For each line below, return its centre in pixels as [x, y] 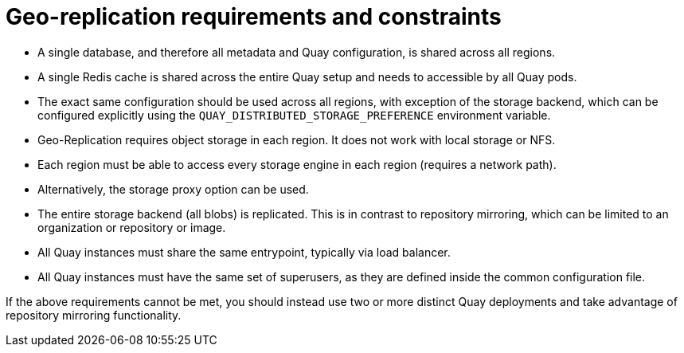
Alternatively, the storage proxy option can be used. [173, 189]
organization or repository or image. [132, 227]
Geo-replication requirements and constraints [254, 17]
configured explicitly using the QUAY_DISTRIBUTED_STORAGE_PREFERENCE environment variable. [294, 115]
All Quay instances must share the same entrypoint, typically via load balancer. [244, 252]
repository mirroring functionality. [94, 315]
